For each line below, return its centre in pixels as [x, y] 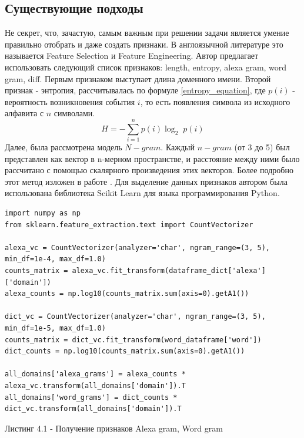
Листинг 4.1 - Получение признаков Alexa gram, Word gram [114, 428]
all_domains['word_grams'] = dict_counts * [91, 397]
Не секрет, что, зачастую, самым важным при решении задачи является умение [147, 33]
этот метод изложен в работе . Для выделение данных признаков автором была [146, 181]
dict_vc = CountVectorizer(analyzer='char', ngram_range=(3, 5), [135, 317]
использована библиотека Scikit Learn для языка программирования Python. [142, 193]
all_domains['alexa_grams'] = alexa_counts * [95, 374]
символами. [74, 113]
